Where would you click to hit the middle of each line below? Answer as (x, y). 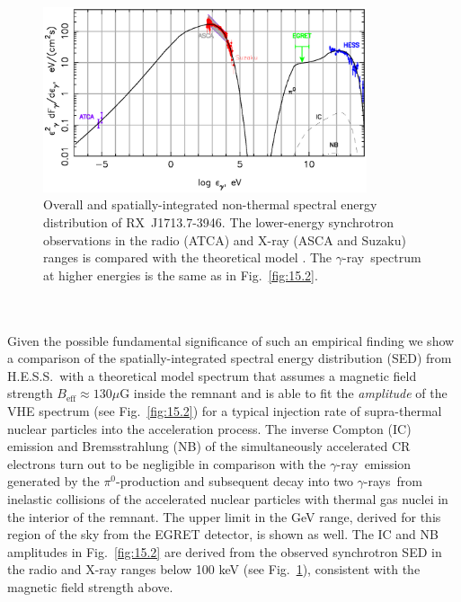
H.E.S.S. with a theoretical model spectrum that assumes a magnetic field (212, 375)
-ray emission (374, 463)
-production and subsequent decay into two (235, 481)
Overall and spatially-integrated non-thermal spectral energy (210, 204)
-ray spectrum (382, 257)
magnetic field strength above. (90, 586)
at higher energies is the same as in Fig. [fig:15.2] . (181, 274)
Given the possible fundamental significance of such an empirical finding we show (231, 340)
